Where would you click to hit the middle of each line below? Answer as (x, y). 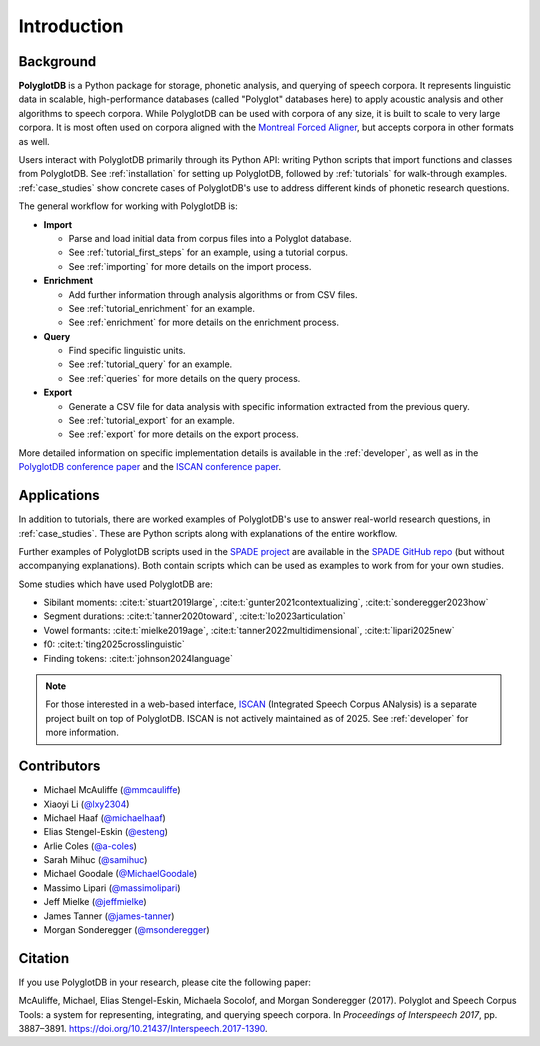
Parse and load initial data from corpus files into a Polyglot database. (210, 238)
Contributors (59, 766)
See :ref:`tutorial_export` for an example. (151, 421)
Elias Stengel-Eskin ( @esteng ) (106, 832)
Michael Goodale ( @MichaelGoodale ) (120, 874)
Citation (44, 958)
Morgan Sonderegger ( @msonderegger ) (126, 930)
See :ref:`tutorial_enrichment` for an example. (161, 308)
